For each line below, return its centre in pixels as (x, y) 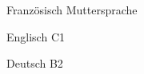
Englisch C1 (36, 36)
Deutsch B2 (35, 63)
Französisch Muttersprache (72, 10)
